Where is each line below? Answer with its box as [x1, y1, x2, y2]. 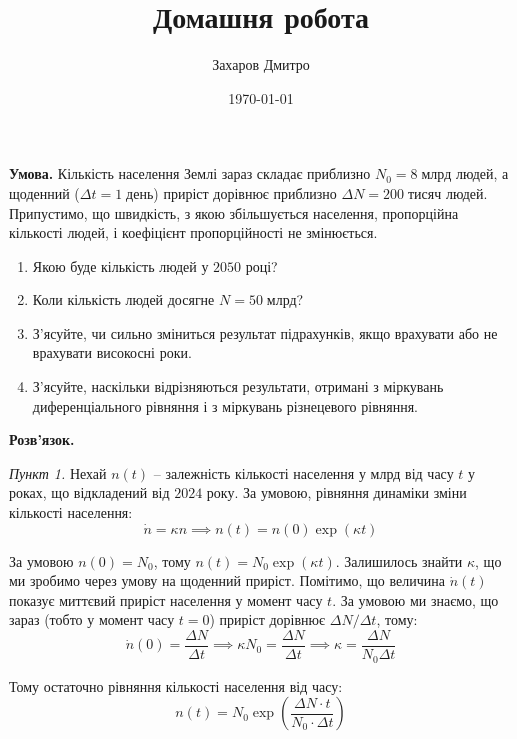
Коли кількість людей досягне [32, 289, 215, 310]
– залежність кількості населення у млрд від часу [153, 462, 454, 483]
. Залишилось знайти [335, 550, 463, 571]
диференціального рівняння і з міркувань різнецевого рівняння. [32, 395, 418, 416]
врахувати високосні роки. [32, 342, 192, 363]
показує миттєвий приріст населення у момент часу [9, 589, 323, 610]
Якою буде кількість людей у [32, 255, 209, 276]
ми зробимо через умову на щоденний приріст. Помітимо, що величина [9, 570, 445, 591]
